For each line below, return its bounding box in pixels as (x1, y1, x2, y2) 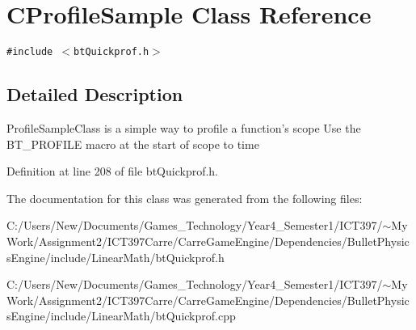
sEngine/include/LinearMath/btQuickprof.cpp (6, 307, 236, 324)
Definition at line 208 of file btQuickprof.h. (6, 163, 219, 180)
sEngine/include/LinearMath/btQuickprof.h (6, 248, 225, 265)
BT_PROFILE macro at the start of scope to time (6, 135, 259, 152)
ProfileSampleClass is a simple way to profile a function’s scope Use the (6, 119, 361, 136)
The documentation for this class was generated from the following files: (6, 189, 363, 206)
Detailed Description (6, 82, 183, 107)
